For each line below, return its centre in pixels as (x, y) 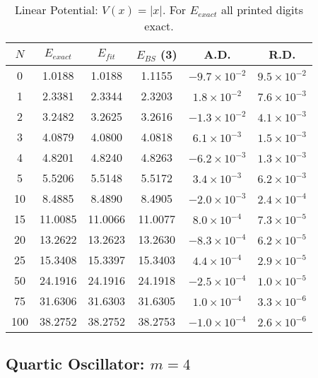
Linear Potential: (56, 10)
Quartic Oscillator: (75, 364)
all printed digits (262, 10)
